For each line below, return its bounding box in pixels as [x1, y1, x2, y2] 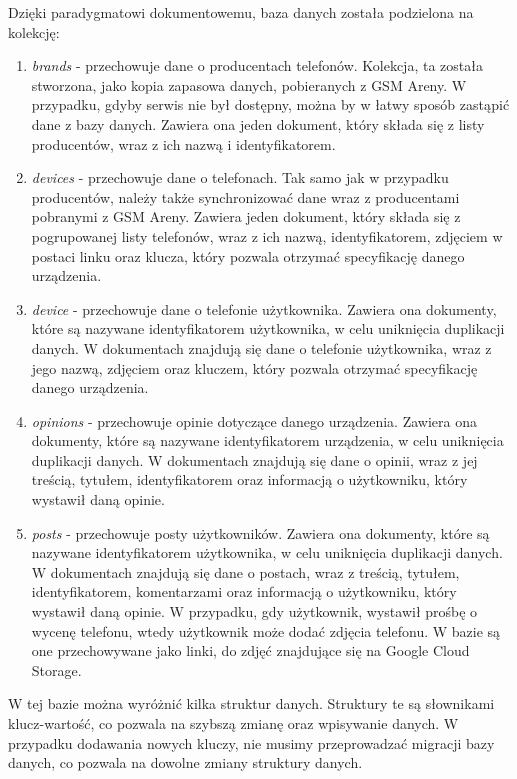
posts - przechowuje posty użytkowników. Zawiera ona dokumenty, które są [31, 522, 490, 543]
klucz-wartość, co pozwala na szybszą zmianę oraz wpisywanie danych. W [8, 713, 459, 733]
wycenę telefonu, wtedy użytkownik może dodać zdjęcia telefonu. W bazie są [31, 620, 501, 641]
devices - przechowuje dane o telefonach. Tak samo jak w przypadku [31, 167, 449, 188]
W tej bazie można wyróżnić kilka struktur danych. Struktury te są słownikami [8, 693, 495, 714]
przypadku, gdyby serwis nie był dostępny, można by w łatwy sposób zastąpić [31, 94, 510, 115]
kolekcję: [8, 21, 60, 42]
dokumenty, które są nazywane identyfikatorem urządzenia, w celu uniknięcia [31, 430, 504, 451]
